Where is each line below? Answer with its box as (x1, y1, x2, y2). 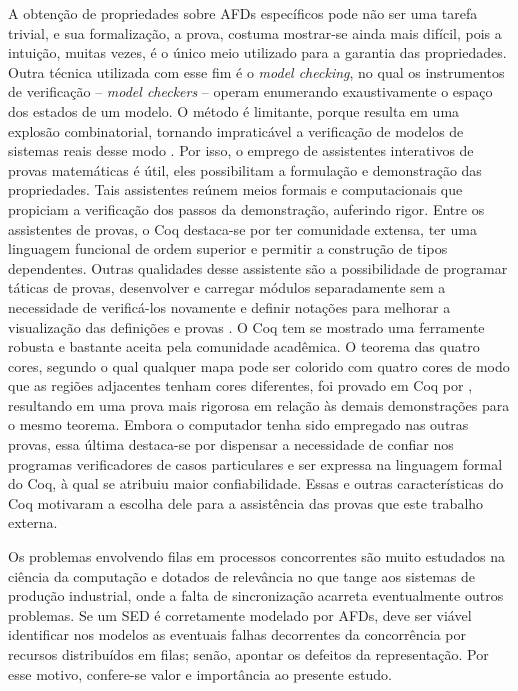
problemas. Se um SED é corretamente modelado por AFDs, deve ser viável (8, 604, 472, 625)
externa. (8, 512, 58, 533)
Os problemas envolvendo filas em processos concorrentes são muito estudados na (8, 546, 506, 567)
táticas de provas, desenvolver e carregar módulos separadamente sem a (8, 277, 446, 298)
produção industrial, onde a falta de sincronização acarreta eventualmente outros (8, 585, 504, 606)
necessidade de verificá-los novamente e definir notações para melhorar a (8, 296, 451, 317)
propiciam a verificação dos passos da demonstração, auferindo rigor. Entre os (8, 198, 485, 219)
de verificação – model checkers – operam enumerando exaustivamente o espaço (8, 81, 493, 102)
